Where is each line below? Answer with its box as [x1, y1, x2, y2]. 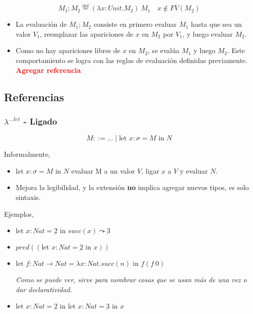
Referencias [4, 89, 64, 104]
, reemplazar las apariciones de [40, 28, 134, 39]
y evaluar [179, 165, 208, 176]
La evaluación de [15, 19, 67, 29]
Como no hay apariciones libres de [15, 45, 121, 56]
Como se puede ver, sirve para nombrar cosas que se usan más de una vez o [15, 274, 247, 285]
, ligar [141, 165, 160, 176]
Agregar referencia [15, 64, 81, 75]
